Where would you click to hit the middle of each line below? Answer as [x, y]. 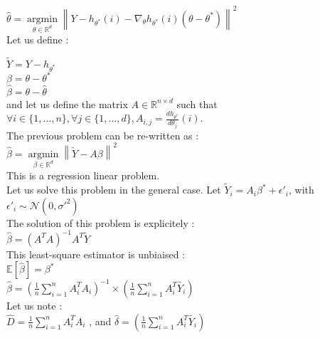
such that [197, 104]
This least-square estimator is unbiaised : [96, 254]
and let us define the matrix [67, 104]
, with [302, 190]
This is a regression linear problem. [83, 175]
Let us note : [34, 305]
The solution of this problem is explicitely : [101, 222]
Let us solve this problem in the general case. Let [114, 190]
